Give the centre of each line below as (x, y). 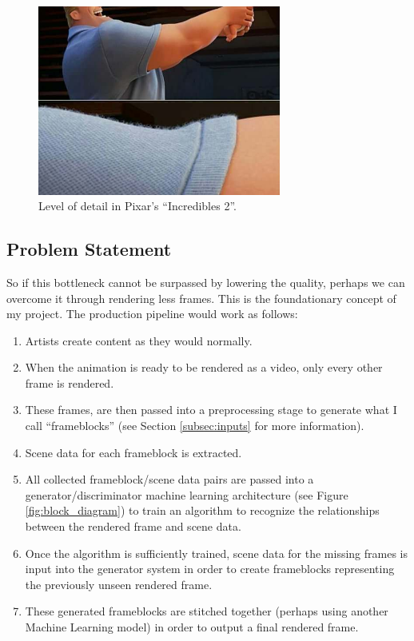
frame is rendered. (70, 382)
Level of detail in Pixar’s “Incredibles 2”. (137, 206)
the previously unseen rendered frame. (119, 584)
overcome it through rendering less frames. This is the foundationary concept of (201, 298)
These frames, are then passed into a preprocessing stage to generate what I (211, 410)
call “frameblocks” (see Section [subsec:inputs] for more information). (195, 426)
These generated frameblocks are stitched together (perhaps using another (207, 611)
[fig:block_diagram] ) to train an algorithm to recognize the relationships (202, 510)
